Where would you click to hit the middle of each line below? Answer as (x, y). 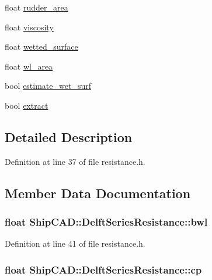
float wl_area (29, 66)
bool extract (27, 105)
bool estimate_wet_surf (48, 86)
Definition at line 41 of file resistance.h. (75, 243)
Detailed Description (69, 136)
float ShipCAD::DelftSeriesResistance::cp (103, 269)
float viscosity (29, 27)
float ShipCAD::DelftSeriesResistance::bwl (106, 222)
